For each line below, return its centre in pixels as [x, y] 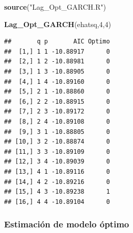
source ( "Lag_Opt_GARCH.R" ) [55, 7]
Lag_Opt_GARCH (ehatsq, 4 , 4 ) [58, 24]
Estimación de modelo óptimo [67, 224]
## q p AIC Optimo [57, 42]
